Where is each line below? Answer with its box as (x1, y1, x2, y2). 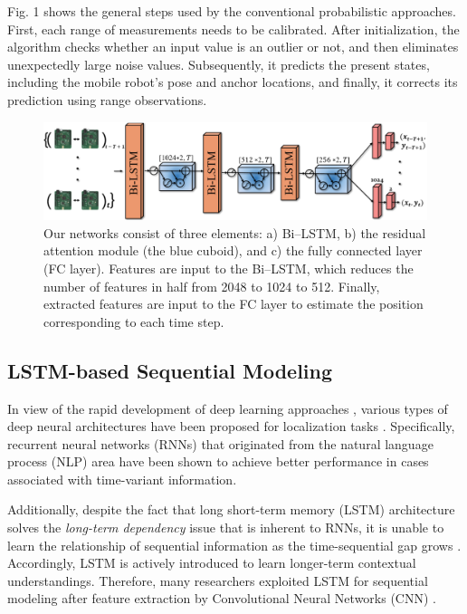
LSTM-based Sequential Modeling (7, 356, 333, 384)
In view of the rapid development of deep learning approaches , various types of (7, 398, 448, 417)
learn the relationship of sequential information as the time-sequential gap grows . (7, 535, 462, 554)
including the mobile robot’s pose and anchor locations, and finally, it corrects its (7, 72, 458, 91)
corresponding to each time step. (43, 312, 224, 331)
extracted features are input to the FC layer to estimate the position (43, 294, 424, 313)
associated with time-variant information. (7, 469, 237, 488)
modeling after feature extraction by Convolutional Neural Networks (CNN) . (7, 589, 436, 608)
